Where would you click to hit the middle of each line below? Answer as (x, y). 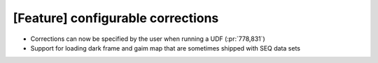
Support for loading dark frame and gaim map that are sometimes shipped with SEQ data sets (166, 48)
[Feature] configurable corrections (116, 18)
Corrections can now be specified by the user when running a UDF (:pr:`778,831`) (148, 39)
